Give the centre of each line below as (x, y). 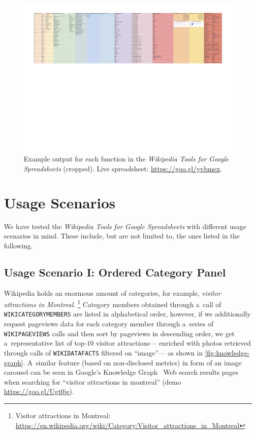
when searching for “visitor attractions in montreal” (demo (93, 381)
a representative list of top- (46, 343)
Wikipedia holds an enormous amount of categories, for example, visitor (112, 293)
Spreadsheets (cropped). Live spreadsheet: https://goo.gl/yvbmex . (123, 168)
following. (18, 245)
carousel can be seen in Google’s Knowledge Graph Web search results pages (121, 372)
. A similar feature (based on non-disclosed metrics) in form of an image (132, 362)
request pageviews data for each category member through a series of (109, 324)
